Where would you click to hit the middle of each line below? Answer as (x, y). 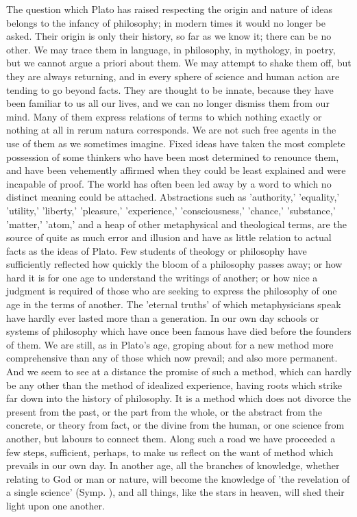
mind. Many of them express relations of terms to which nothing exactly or (164, 116)
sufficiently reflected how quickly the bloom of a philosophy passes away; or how (174, 264)
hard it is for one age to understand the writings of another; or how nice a (162, 277)
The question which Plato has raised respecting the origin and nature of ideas (169, 9)
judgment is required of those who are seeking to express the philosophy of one (172, 291)
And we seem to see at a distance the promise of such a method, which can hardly (179, 371)
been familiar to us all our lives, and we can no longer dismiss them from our (168, 103)
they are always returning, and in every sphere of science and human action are (173, 76)
